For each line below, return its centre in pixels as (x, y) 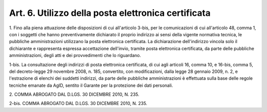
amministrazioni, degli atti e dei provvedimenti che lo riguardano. (75, 56)
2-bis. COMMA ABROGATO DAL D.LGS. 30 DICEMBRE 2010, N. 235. (78, 104)
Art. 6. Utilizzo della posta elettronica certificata (110, 13)
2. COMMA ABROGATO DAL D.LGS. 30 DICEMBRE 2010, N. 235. (74, 95)
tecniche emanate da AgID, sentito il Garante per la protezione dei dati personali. (91, 85)
